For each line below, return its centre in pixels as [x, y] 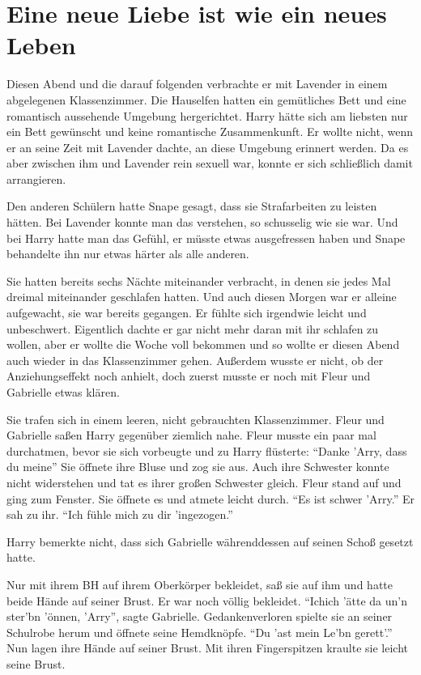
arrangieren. [36, 178]
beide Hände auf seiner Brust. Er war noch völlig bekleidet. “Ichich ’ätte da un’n [207, 600]
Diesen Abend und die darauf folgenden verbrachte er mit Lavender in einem [197, 84]
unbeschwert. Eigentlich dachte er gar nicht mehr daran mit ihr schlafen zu [193, 328]
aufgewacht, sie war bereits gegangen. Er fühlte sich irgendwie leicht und [187, 313]
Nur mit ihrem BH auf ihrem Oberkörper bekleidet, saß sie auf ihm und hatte [200, 584]
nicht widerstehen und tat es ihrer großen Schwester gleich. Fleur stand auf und [204, 482]
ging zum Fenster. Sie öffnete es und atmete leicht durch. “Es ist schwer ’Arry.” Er [210, 498]
